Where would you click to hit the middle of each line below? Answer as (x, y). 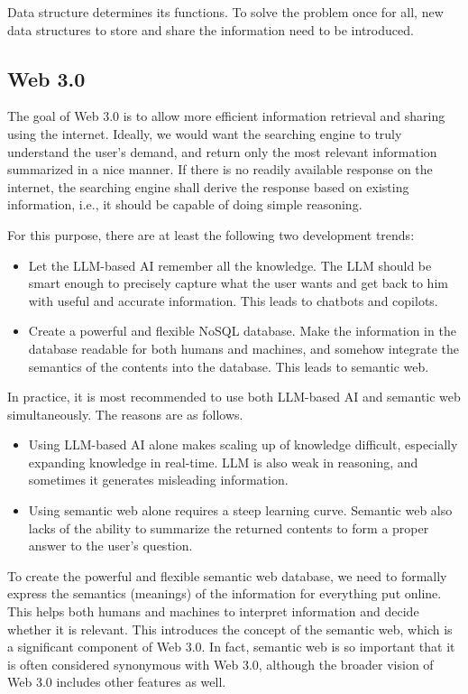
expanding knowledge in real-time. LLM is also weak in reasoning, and (223, 462)
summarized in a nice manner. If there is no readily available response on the (220, 169)
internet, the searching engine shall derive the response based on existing (208, 186)
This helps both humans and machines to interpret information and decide (213, 611)
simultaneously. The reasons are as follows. (125, 414)
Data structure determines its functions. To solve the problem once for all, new (225, 12)
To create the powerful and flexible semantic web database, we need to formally (227, 575)
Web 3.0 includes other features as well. (117, 682)
